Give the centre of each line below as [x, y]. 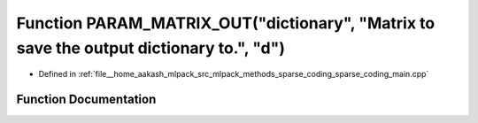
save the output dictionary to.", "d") [151, 48]
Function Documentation [86, 100]
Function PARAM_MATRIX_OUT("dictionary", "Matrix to [226, 23]
